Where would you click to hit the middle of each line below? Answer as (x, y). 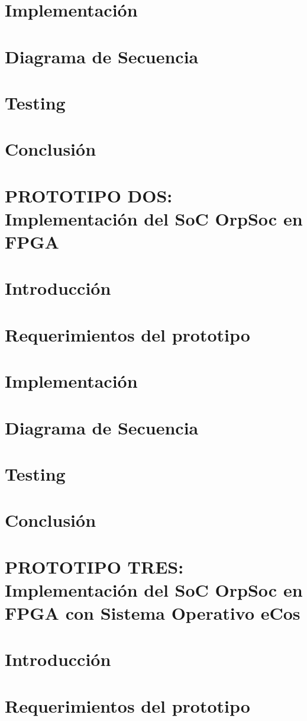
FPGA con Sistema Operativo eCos (153, 613)
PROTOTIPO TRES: (94, 566)
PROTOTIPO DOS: (89, 195)
